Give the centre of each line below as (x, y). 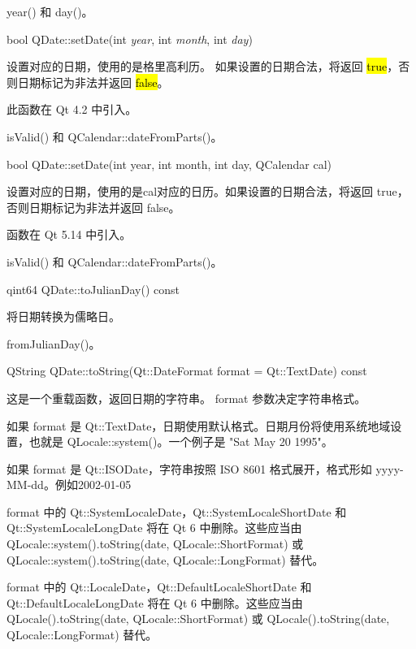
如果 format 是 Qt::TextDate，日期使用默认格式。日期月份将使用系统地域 (199, 425)
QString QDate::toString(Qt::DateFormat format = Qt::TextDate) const (187, 371)
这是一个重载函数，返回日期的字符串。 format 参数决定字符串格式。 (186, 398)
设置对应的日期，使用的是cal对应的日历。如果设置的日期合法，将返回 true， (208, 191)
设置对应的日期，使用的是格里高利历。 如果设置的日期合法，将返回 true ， (203, 66)
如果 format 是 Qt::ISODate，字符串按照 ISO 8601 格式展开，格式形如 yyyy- (205, 468)
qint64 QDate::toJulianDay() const (93, 289)
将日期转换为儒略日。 (63, 316)
